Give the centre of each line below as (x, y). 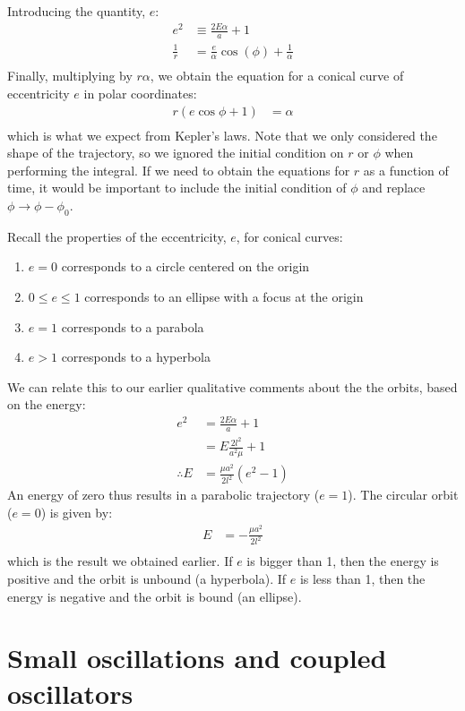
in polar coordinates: (140, 93)
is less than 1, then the (362, 579)
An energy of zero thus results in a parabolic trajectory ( (164, 495)
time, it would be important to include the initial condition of (177, 188)
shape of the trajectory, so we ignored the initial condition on (176, 153)
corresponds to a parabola (133, 326)
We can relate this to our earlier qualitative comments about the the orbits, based (232, 386)
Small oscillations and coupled (197, 658)
